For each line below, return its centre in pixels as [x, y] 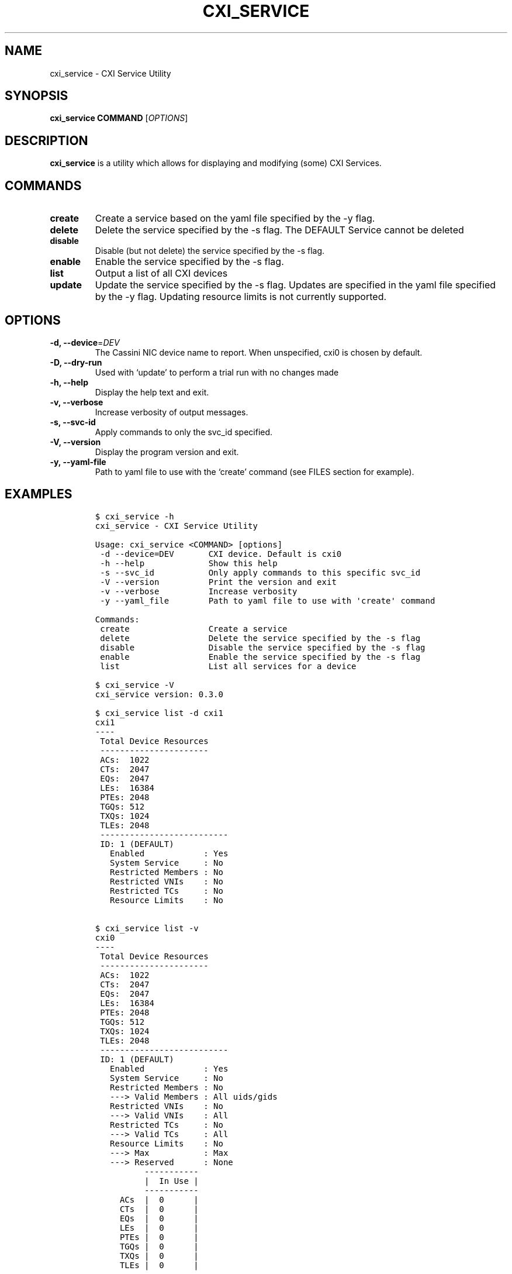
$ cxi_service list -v [147, 928]
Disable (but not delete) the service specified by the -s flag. [210, 251]
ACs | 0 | [159, 1199]
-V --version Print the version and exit [218, 582]
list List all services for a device [228, 666]
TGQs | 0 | [159, 1246]
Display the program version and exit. [167, 452]
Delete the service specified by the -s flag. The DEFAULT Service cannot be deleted [279, 230]
